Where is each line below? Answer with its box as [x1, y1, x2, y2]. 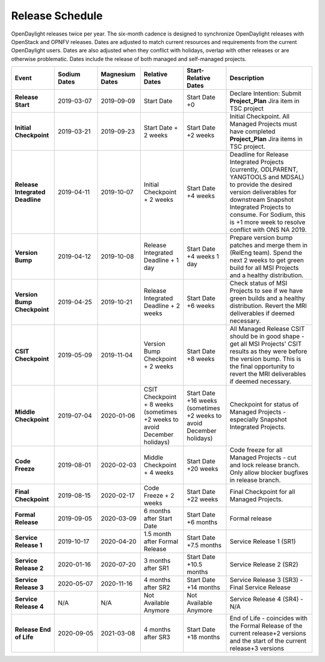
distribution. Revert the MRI [229, 302, 307, 310]
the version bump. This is [229, 355, 302, 363]
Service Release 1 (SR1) [229, 537, 296, 546]
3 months [143, 557, 171, 565]
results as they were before [229, 347, 308, 355]
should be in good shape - [229, 332, 305, 340]
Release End [14, 625, 51, 634]
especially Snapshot [229, 416, 287, 424]
